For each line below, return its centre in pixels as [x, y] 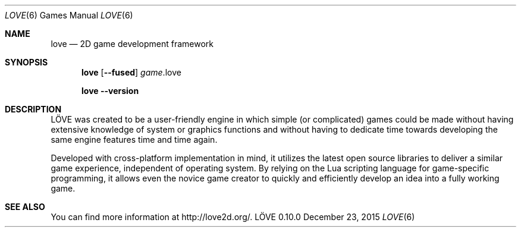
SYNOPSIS [26, 62]
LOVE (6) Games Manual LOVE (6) [69, 15]
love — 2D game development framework [132, 44]
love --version [110, 91]
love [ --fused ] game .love [131, 72]
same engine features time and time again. [134, 139]
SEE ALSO [25, 207]
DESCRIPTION [33, 109]
